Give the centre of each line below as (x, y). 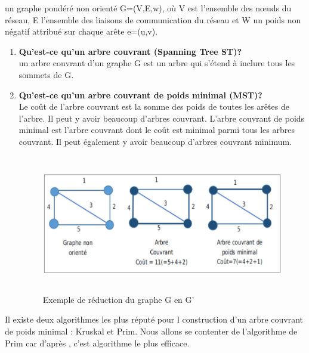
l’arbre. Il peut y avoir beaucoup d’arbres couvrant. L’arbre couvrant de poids (162, 118)
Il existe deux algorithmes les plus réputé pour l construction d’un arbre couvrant (154, 319)
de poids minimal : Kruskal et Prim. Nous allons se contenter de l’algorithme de (151, 331)
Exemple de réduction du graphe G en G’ (118, 299)
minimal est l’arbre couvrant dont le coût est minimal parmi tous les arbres (157, 130)
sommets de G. (46, 74)
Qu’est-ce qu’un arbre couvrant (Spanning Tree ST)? (130, 51)
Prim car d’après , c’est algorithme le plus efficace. (97, 343)
